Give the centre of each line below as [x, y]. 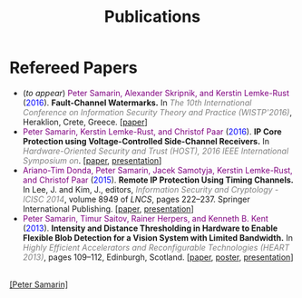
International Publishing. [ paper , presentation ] [108, 209]
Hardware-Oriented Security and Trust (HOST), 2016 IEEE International [156, 151]
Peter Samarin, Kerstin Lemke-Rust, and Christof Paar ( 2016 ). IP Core [152, 131]
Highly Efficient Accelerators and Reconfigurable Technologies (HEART [156, 247]
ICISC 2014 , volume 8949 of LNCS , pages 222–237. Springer [136, 199]
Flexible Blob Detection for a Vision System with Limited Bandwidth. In [157, 237]
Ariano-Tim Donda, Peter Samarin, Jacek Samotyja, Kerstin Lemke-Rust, [157, 170]
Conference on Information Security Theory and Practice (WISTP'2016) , [157, 112]
